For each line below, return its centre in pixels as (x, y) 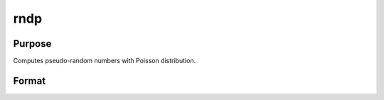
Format (30, 80)
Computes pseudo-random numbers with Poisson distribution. (105, 61)
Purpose (32, 44)
